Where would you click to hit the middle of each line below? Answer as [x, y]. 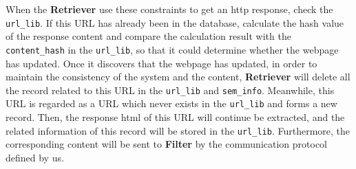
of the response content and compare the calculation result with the [148, 36]
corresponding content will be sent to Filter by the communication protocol [167, 144]
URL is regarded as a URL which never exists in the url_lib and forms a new [171, 103]
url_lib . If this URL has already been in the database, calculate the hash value [175, 22]
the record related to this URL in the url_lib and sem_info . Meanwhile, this [170, 90]
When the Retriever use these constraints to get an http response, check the [169, 9]
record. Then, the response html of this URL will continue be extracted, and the [175, 117]
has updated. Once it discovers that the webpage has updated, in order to [161, 63]
